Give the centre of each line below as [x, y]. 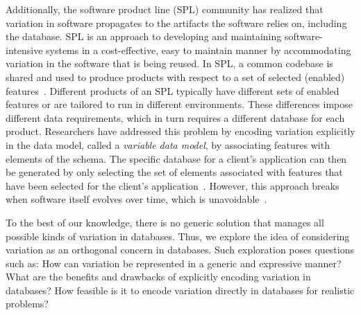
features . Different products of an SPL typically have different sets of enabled [173, 90]
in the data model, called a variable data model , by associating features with [168, 144]
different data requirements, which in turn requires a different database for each [175, 117]
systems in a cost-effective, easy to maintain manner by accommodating [199, 49]
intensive [24, 49]
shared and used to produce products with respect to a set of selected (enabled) [175, 76]
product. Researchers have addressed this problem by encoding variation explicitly [180, 131]
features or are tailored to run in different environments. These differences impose [179, 104]
